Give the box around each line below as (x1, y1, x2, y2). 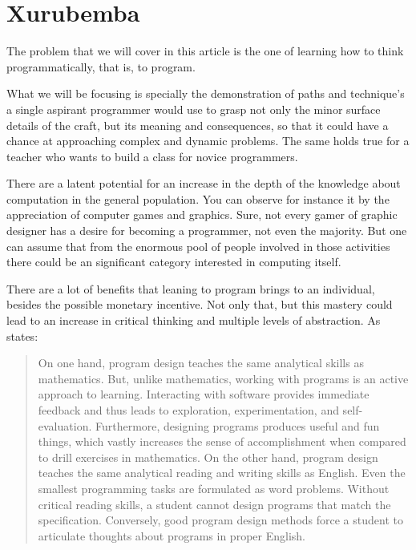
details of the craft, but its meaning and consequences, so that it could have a (6, 116, 389, 133)
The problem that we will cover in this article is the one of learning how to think (6, 42, 404, 59)
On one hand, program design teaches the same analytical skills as (38, 354, 364, 371)
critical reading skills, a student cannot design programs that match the (38, 495, 391, 512)
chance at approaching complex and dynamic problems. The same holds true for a (6, 132, 410, 149)
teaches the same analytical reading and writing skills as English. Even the (38, 464, 406, 481)
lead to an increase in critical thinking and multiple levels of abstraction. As (6, 312, 381, 329)
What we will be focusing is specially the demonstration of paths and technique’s (6, 85, 405, 102)
